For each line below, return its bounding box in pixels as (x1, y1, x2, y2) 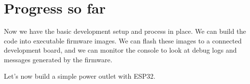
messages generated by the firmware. (4, 54, 112, 64)
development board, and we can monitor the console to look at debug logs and (4, 45, 237, 55)
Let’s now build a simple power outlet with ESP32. (4, 70, 156, 81)
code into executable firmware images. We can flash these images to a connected (4, 35, 242, 45)
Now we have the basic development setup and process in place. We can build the (4, 26, 246, 36)
